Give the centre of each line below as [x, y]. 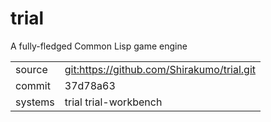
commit [33, 85]
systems [35, 102]
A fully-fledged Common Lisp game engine [99, 46]
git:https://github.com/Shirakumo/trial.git [160, 69]
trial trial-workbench [113, 102]
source [31, 69]
